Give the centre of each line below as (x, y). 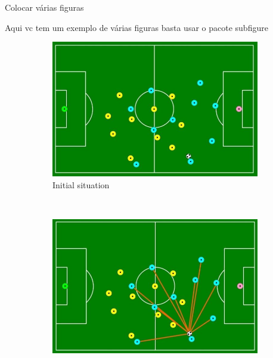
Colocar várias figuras (44, 7)
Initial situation (81, 185)
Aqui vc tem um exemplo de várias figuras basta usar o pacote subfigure (136, 27)
